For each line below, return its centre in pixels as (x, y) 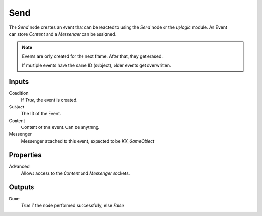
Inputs (19, 81)
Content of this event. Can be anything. (60, 127)
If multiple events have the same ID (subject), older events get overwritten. (97, 65)
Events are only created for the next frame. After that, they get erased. (92, 56)
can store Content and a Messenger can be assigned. (63, 34)
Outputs (22, 187)
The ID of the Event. (41, 114)
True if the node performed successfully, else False (73, 206)
